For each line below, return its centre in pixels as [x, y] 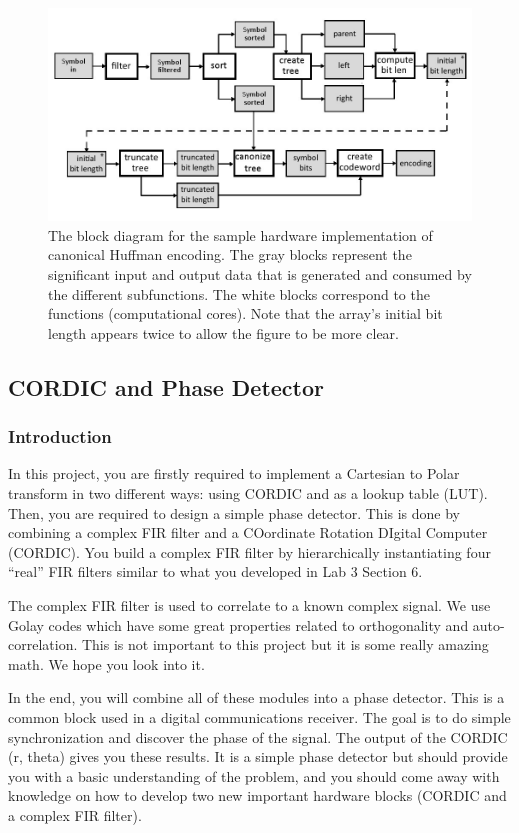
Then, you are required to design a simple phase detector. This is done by [234, 512]
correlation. [43, 644]
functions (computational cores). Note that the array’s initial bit [245, 313]
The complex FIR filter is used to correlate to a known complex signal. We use [249, 605]
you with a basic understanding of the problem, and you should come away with [254, 775]
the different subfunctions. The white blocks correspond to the [239, 293]
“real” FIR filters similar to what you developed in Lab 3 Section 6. [215, 571]
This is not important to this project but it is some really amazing [285, 644]
